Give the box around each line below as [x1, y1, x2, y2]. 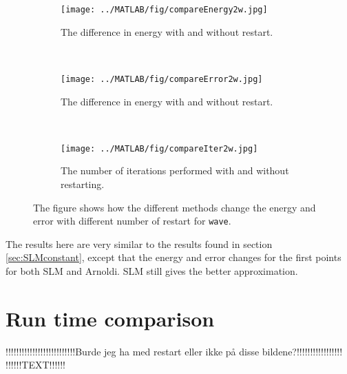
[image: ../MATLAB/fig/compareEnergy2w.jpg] [61, 5, 268, 14]
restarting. [61, 176, 105, 191]
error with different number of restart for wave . [33, 214, 231, 228]
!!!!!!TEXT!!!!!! [6, 357, 65, 372]
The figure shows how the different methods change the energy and [33, 200, 316, 214]
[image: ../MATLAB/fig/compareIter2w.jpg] [61, 143, 258, 154]
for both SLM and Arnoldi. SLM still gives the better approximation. [6, 263, 298, 278]
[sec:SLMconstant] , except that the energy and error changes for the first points [6, 250, 341, 264]
